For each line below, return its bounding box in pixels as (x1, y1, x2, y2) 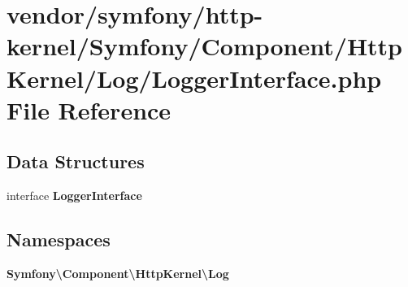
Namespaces (7, 227, 111, 252)
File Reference (7, 93, 171, 126)
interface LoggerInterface (7, 187, 142, 204)
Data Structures (7, 149, 145, 174)
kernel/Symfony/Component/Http (7, 29, 403, 63)
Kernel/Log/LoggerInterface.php (7, 61, 382, 94)
